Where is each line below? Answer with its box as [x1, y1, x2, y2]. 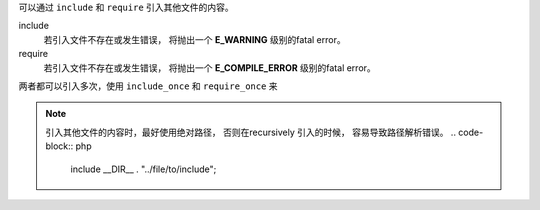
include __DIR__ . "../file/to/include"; [70, 163, 217, 175]
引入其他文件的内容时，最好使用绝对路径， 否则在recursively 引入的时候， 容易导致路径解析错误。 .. [45, 126, 457, 138]
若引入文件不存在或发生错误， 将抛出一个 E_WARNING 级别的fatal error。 [43, 33, 346, 45]
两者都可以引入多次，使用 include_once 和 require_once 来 [18, 80, 279, 92]
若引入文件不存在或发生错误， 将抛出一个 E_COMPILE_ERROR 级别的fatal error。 [43, 61, 377, 74]
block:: [45, 140, 74, 152]
